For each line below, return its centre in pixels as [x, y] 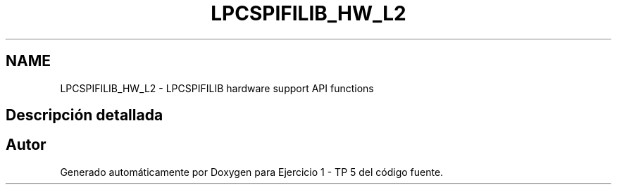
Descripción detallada [85, 115]
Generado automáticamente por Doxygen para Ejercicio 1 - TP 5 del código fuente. [252, 172]
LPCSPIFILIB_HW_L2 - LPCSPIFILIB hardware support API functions [217, 88]
